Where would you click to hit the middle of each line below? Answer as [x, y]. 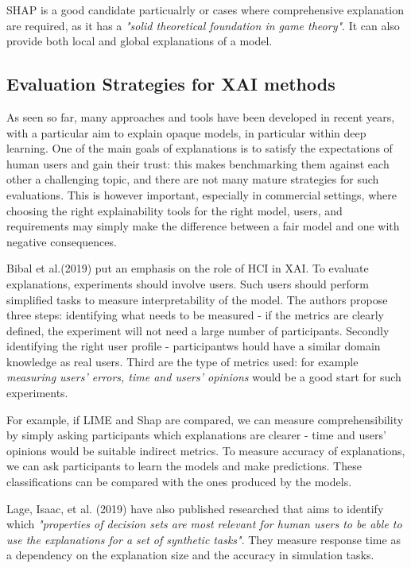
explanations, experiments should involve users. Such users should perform [188, 283]
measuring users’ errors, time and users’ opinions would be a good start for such [204, 377]
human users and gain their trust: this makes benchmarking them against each [198, 163]
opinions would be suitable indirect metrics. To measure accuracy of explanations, [206, 450]
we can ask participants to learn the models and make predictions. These [184, 466]
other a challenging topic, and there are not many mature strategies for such [193, 179]
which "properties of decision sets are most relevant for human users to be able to [204, 524]
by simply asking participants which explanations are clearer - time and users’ [196, 435]
